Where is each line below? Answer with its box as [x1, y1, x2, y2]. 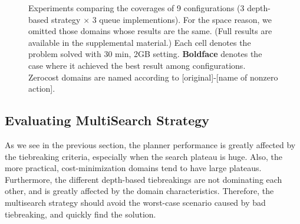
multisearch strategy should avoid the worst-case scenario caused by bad [5, 196, 266, 208]
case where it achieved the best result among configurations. [28, 59, 246, 71]
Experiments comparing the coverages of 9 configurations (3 [28, 2, 245, 14]
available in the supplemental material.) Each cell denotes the [28, 36, 251, 48]
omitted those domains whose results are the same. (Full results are [28, 25, 272, 37]
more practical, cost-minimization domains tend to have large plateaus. [5, 162, 262, 174]
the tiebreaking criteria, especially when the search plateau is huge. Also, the [5, 150, 283, 162]
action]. [28, 82, 55, 95]
